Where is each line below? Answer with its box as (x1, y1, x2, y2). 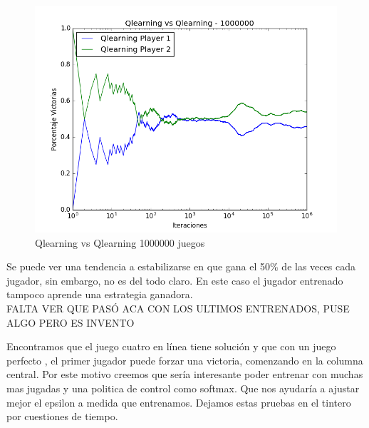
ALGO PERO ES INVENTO (6, 315, 135, 330)
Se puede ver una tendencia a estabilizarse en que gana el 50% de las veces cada (6, 259, 355, 274)
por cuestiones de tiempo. (6, 409, 118, 424)
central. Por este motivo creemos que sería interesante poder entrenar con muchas (6, 367, 363, 382)
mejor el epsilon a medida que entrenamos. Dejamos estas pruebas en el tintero (6, 394, 351, 409)
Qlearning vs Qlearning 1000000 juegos (35, 235, 205, 250)
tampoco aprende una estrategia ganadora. (6, 287, 193, 302)
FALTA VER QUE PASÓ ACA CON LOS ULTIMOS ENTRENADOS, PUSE (6, 300, 350, 315)
